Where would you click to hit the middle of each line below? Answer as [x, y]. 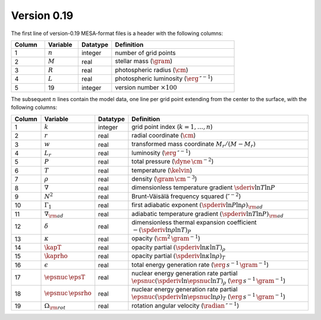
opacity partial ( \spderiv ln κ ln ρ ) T [179, 256]
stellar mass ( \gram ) [144, 61]
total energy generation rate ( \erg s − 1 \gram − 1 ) [200, 264]
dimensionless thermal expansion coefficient [194, 222]
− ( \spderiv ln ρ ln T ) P [162, 230]
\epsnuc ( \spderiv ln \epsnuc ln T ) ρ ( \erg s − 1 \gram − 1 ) [208, 281]
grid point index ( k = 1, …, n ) [172, 127]
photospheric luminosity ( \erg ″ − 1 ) [164, 78]
